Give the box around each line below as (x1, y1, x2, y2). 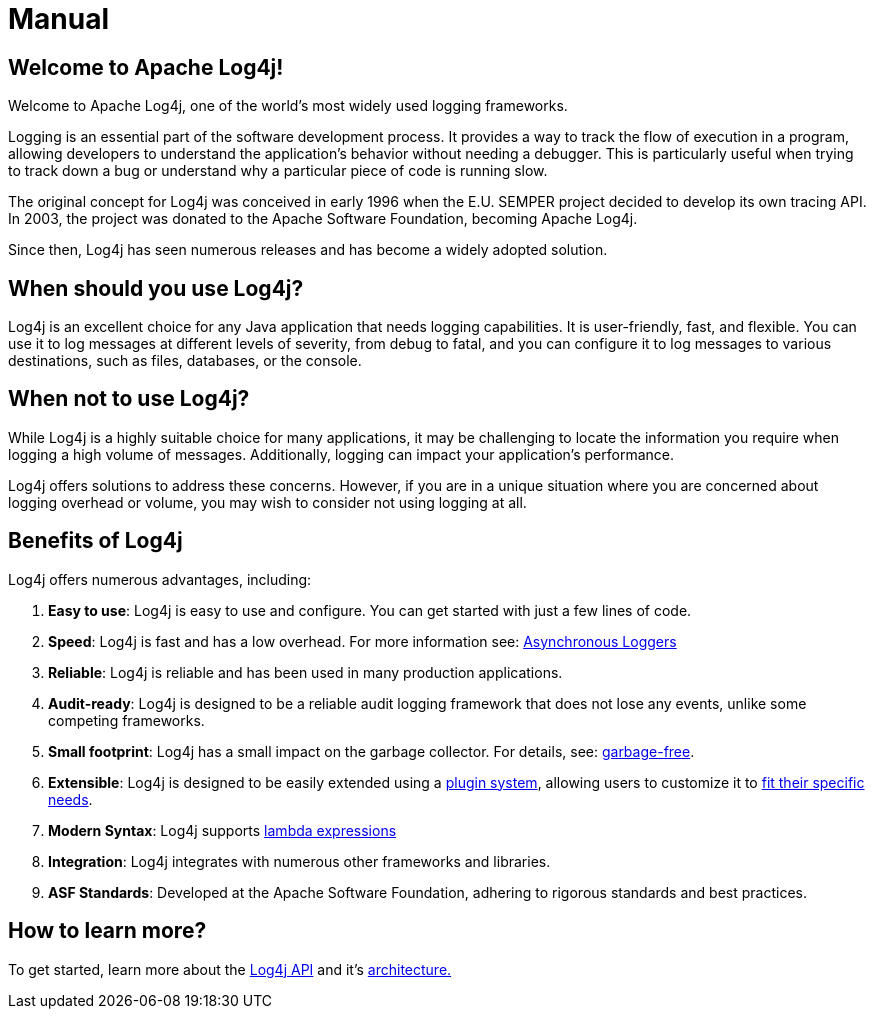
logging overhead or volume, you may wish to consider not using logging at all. (8, 493, 527, 511)
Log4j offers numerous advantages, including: (8, 570, 312, 588)
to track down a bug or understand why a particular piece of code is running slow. (8, 162, 548, 180)
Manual (8, 2, 110, 36)
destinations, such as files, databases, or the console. (8, 352, 362, 370)
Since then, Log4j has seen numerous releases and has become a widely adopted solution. (8, 241, 608, 259)
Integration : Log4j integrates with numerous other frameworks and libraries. (48, 852, 551, 870)
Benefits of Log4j (8, 528, 183, 554)
